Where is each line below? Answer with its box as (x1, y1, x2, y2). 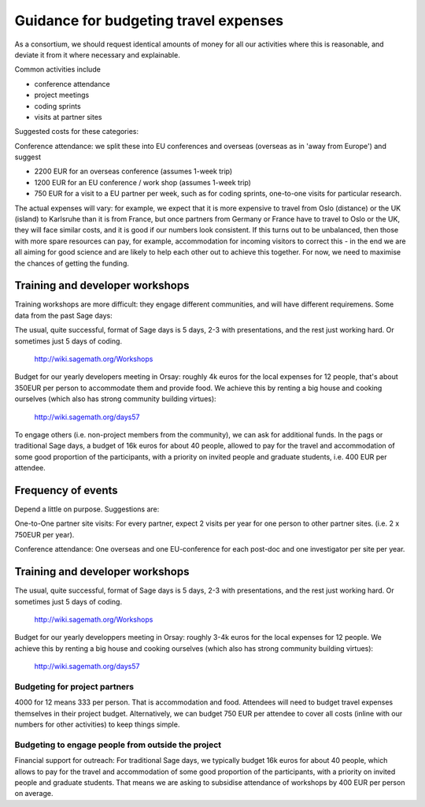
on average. (14, 789, 54, 798)
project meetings (34, 91, 90, 100)
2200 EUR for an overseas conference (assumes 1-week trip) (34, 166, 233, 177)
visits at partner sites (34, 112, 102, 121)
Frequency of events (14, 483, 118, 496)
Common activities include (14, 65, 102, 74)
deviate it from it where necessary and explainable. (14, 50, 180, 59)
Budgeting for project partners (14, 681, 134, 692)
